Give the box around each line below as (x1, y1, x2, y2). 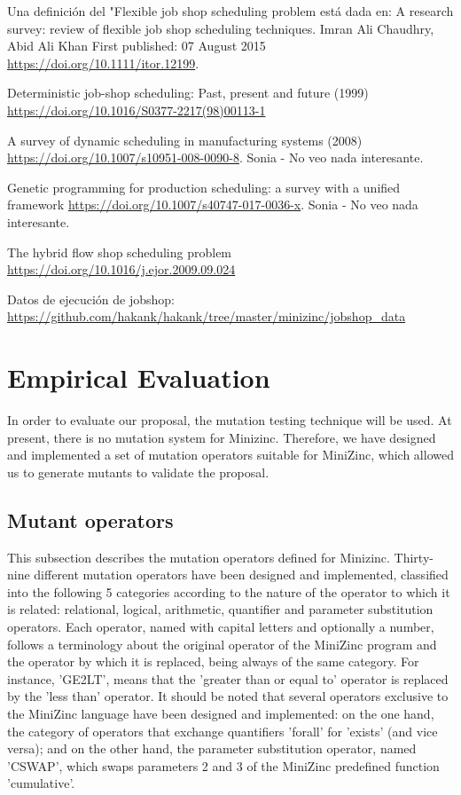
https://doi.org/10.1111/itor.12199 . (7, 53, 199, 72)
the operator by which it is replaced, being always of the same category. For (7, 652, 419, 671)
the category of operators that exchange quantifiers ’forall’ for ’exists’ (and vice (7, 721, 438, 740)
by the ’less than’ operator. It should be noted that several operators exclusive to (7, 687, 449, 705)
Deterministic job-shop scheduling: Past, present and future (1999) (7, 83, 369, 102)
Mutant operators (7, 506, 174, 533)
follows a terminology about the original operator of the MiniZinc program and (7, 634, 437, 653)
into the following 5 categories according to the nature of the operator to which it (7, 582, 450, 601)
